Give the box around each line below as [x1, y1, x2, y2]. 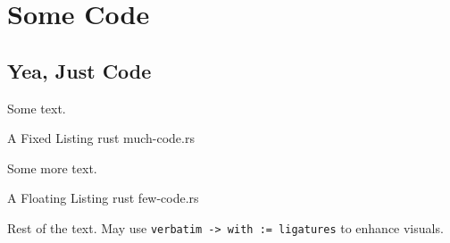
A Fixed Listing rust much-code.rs [7, 129, 195, 147]
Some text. [7, 98, 66, 117]
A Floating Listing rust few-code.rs [7, 189, 199, 207]
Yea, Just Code [7, 56, 152, 84]
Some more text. [7, 158, 97, 177]
